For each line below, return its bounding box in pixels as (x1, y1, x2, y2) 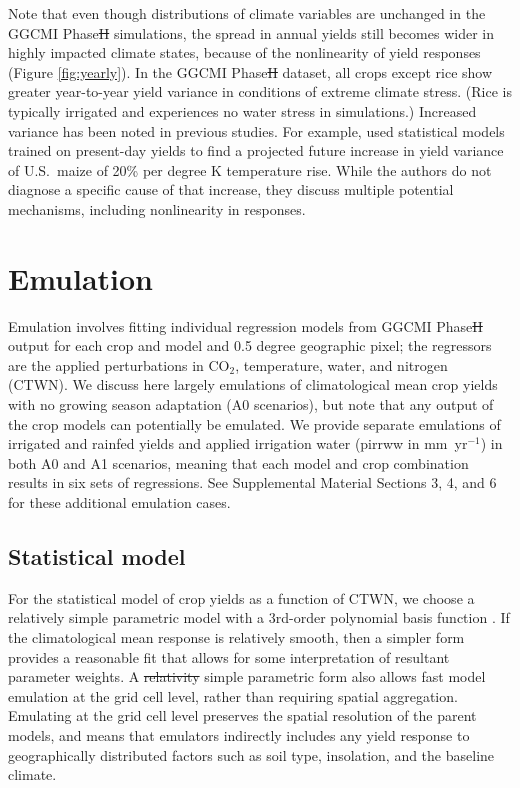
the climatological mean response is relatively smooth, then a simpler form (8, 626, 465, 647)
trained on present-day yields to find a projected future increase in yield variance (8, 140, 504, 161)
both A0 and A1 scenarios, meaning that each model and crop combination (8, 452, 469, 473)
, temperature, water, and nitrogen (235, 354, 448, 375)
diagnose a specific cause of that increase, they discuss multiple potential (8, 179, 454, 200)
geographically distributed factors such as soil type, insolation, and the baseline (8, 744, 495, 765)
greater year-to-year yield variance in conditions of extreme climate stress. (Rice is (8, 81, 512, 102)
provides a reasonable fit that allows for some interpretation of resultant (8, 646, 450, 667)
